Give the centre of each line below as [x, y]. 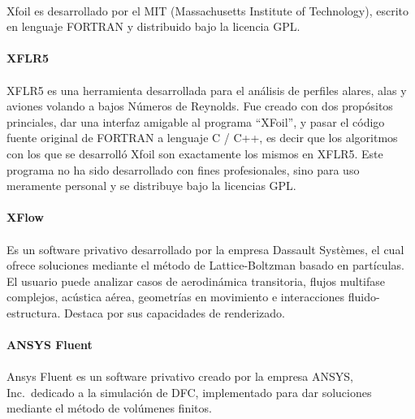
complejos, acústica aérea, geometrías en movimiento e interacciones [176, 297]
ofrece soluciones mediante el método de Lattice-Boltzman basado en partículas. [205, 265]
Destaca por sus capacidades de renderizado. [174, 312]
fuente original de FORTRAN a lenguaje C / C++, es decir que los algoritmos [202, 138]
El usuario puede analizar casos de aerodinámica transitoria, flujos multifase [196, 281]
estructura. [34, 312]
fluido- [364, 297]
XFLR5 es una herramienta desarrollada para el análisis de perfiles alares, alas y [207, 90]
